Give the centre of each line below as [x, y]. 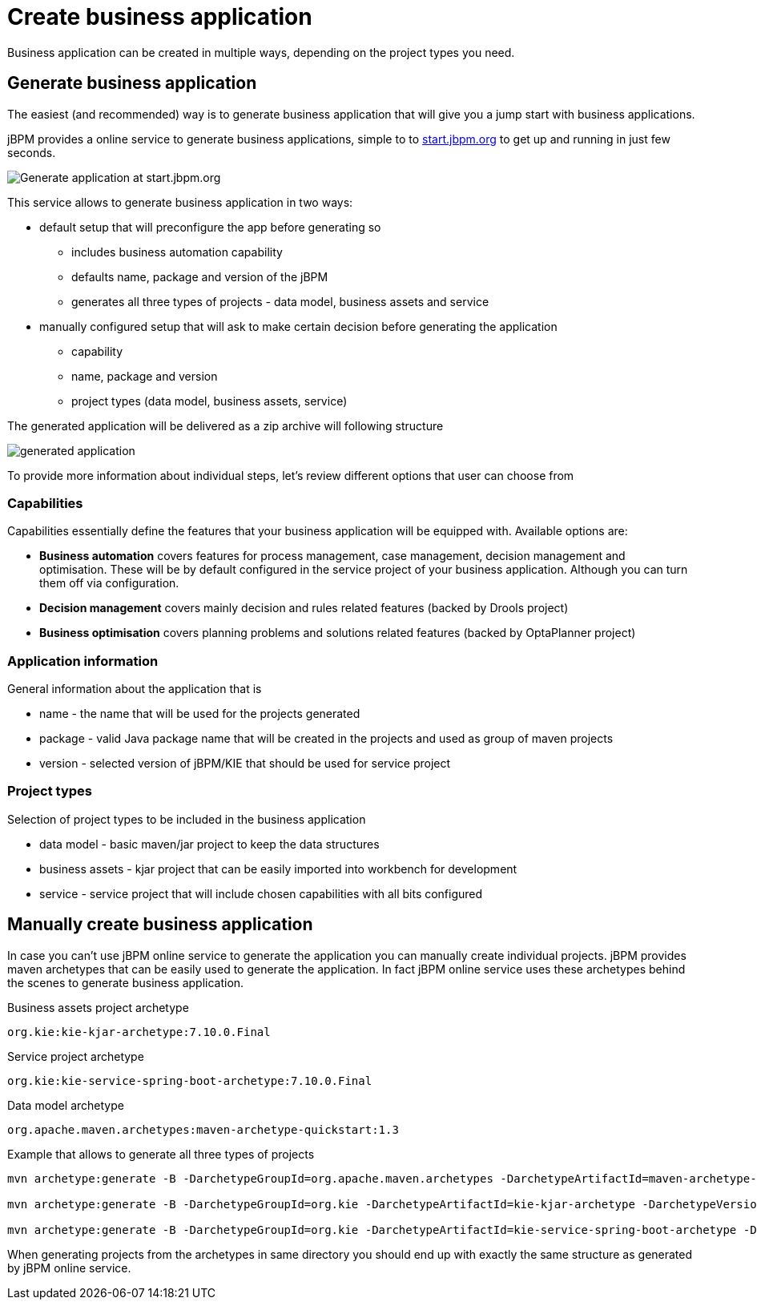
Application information [83, 661]
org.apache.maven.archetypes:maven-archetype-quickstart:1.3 [203, 1129]
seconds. [32, 152]
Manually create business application [160, 925]
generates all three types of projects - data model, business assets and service [280, 301]
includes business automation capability [177, 252]
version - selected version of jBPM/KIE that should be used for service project [245, 764]
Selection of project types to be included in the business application [187, 819]
